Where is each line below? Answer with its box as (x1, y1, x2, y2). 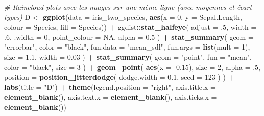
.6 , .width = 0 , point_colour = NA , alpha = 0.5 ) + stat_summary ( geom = (4, 31, 254, 42)
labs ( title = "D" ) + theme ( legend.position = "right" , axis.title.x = (4, 81, 216, 92)
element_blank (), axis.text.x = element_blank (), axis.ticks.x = (4, 91, 217, 102)
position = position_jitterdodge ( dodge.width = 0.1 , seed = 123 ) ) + (4, 72, 235, 82)
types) (4, 11, 22, 22)
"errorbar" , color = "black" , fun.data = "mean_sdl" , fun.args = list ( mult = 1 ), (4, 41, 250, 52)
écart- (236, 2, 255, 12)
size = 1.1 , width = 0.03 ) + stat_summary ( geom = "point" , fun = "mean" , (4, 51, 252, 62)
